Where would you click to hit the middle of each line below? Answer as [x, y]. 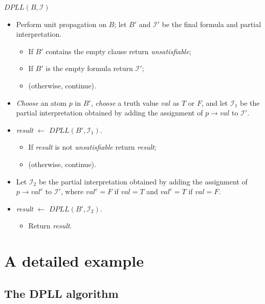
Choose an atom [41, 102]
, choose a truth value [125, 102]
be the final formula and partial [212, 24]
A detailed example [74, 261]
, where [72, 191]
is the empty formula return [89, 68]
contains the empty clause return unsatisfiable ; [118, 51]
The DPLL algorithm [61, 293]
